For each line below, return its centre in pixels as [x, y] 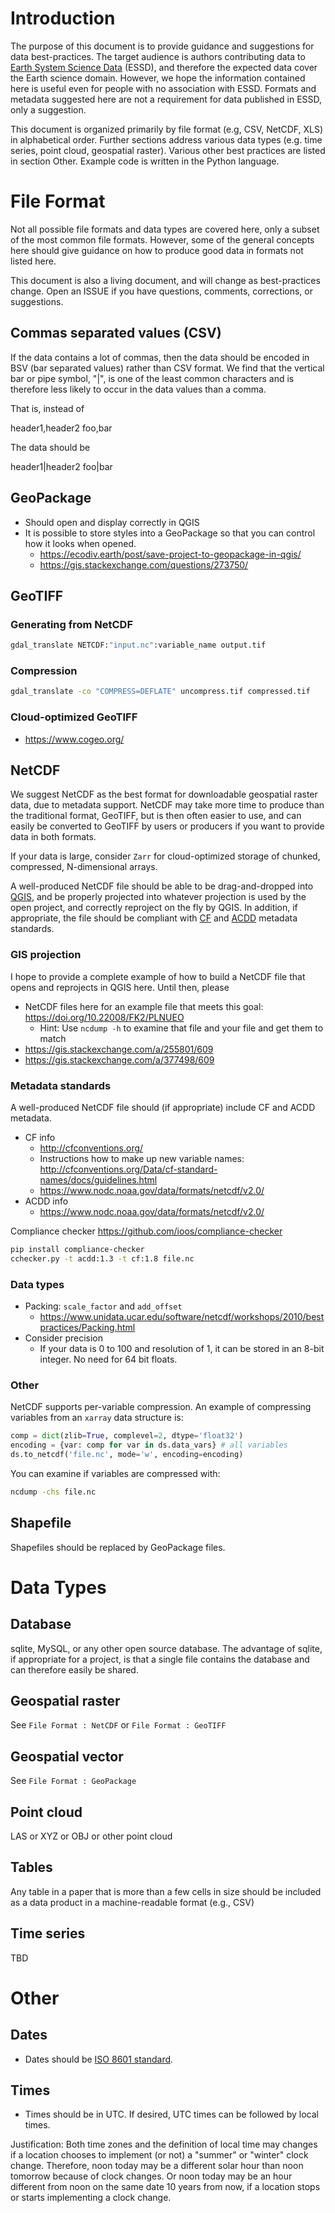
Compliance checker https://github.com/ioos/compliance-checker [146, 1231]
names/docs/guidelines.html [98, 1179]
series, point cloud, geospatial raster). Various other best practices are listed [168, 150]
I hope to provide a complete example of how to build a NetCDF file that [158, 976]
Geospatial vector [67, 1756]
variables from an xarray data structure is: [97, 1418]
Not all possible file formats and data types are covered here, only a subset [165, 229]
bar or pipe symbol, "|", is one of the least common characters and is [152, 378]
